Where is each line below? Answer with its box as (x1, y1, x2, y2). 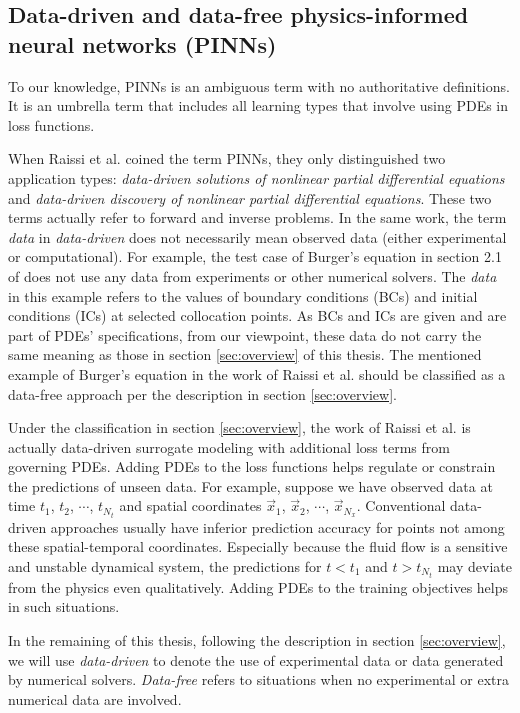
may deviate (437, 555, 512, 576)
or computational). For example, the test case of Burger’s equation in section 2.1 (8, 246, 502, 267)
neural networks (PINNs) (8, 28, 277, 59)
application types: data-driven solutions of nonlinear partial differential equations (8, 167, 505, 188)
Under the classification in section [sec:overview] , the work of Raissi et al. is (8, 417, 471, 438)
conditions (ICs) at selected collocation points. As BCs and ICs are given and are (8, 305, 507, 326)
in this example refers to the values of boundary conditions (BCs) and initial (8, 285, 478, 306)
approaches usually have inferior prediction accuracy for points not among (50, 516, 505, 537)
